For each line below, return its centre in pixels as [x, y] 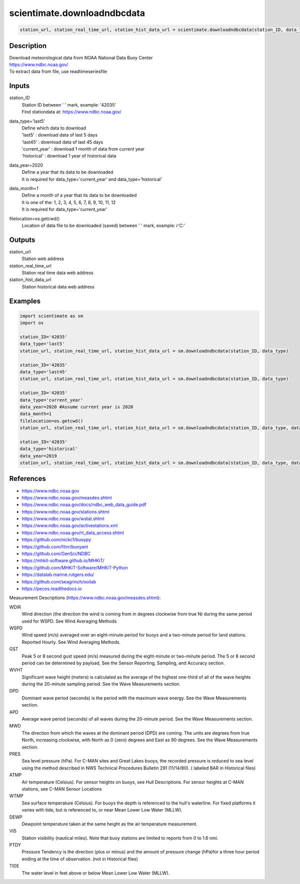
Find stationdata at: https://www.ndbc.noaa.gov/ [71, 112]
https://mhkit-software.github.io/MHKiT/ [63, 560]
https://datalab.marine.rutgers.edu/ [58, 574]
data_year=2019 [38, 456]
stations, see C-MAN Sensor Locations [62, 789]
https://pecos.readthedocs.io [52, 588]
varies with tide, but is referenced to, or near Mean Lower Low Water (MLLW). [102, 810]
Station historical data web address [58, 286]
